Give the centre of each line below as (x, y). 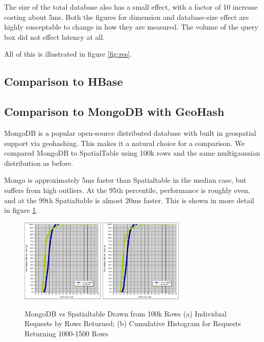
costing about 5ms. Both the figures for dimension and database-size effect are (127, 17)
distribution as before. (39, 163)
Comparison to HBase (64, 81)
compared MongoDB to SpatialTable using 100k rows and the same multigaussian (132, 153)
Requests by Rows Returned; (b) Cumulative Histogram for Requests (133, 323)
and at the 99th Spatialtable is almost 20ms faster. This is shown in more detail (129, 200)
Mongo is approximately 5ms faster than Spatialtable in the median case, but (125, 180)
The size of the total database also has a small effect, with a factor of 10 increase (131, 7)
